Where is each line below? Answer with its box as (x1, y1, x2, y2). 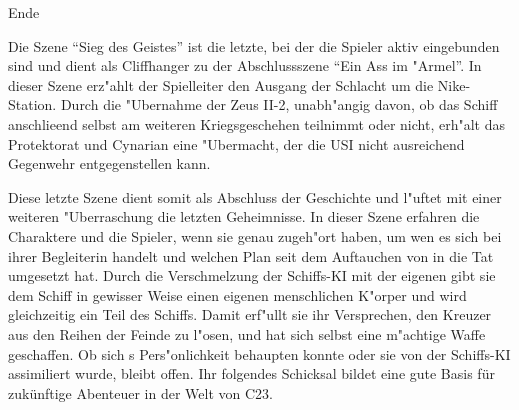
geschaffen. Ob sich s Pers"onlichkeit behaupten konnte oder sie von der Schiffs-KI (8, 343, 511, 364)
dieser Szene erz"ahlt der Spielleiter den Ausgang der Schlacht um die (8, 74, 434, 95)
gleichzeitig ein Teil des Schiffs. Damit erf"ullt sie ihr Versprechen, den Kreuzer (8, 304, 492, 325)
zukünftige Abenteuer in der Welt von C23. (8, 382, 273, 403)
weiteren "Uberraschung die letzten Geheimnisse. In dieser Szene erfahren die (8, 206, 480, 227)
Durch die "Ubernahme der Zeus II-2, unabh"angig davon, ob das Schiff (60, 94, 498, 115)
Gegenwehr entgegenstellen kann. (8, 153, 211, 174)
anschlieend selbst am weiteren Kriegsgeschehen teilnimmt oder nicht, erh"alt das (8, 113, 505, 134)
